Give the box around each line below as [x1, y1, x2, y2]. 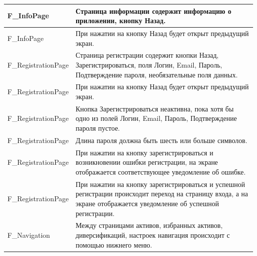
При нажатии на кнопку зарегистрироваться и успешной [75, 179, 245, 189]
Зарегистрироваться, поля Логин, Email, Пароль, [75, 59, 222, 70]
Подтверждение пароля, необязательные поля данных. [75, 69, 238, 79]
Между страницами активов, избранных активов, [75, 220, 223, 230]
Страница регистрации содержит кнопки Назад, [75, 50, 219, 60]
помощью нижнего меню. [75, 239, 152, 250]
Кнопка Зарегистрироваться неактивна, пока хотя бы [75, 103, 234, 113]
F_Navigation [7, 229, 50, 240]
